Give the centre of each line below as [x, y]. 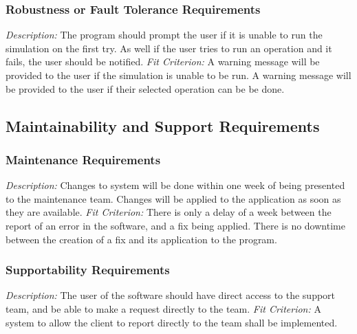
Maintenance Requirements [83, 159]
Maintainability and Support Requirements [163, 125]
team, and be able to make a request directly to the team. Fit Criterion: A [163, 308]
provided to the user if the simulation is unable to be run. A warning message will [178, 75]
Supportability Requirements [88, 270]
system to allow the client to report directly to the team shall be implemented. [172, 322]
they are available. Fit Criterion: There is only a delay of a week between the [169, 212]
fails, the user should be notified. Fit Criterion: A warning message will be [163, 62]
